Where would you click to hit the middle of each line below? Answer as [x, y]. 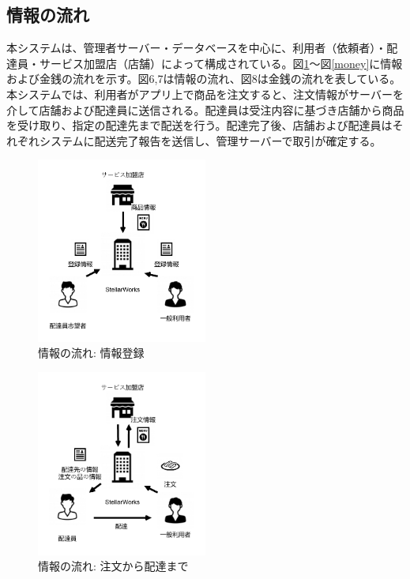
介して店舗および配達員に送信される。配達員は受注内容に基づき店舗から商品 [205, 109]
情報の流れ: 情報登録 [91, 353]
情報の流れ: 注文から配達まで [113, 566]
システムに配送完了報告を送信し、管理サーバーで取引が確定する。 [210, 140]
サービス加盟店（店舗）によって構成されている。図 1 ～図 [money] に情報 [221, 63]
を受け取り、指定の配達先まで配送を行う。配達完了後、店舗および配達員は [199, 125]
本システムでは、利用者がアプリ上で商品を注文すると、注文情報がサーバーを [205, 94]
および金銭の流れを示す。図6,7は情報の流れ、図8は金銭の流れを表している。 [204, 79]
